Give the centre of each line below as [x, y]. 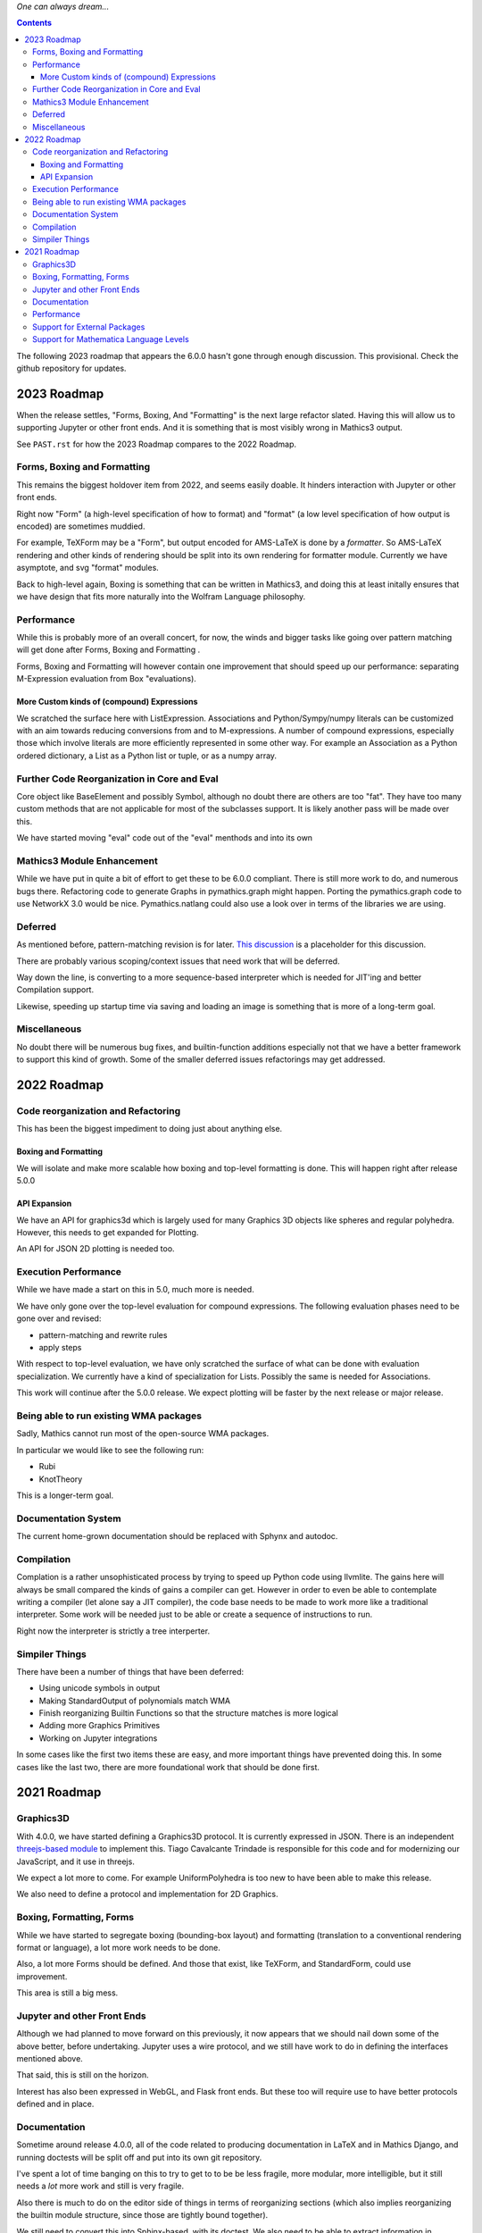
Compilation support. [55, 990]
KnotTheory [61, 1479]
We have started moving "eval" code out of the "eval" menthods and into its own [164, 838]
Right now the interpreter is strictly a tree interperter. [113, 1631]
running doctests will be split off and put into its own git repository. [139, 2157]
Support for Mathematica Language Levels [111, 339]
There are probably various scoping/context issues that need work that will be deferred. [178, 961]
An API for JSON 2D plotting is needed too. [96, 1249]
